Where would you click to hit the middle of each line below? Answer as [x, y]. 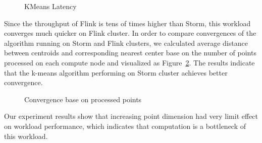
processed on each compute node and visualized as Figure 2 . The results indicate [129, 62]
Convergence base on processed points [83, 99]
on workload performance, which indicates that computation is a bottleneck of [125, 126]
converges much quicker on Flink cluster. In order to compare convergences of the [130, 33]
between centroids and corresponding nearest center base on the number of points [130, 53]
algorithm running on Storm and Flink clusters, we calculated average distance [126, 43]
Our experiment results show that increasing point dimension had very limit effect [131, 116]
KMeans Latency [50, 6]
